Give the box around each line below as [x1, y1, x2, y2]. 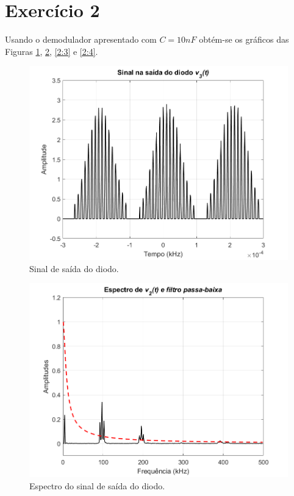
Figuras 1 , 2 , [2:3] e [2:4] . [5, 45, 98, 57]
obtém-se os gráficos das [199, 33, 289, 46]
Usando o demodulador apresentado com [5, 33, 157, 46]
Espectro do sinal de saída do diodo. [29, 479, 165, 492]
